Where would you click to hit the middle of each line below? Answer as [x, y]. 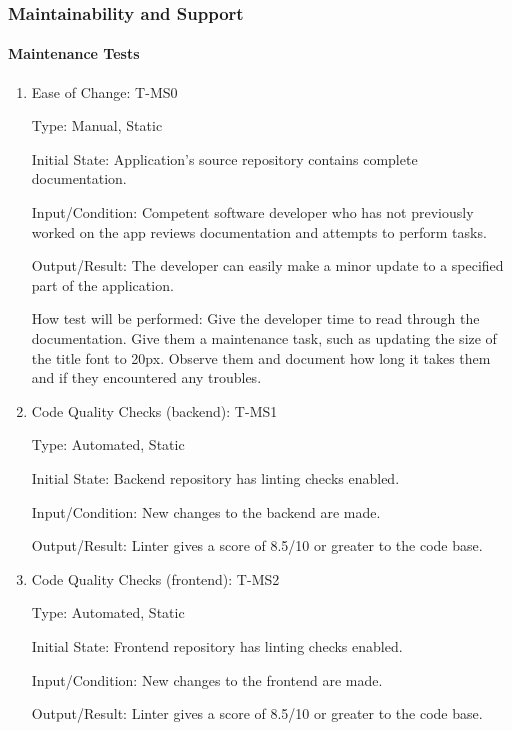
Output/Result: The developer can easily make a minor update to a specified [267, 265]
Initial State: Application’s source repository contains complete [224, 158]
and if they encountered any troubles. [146, 377]
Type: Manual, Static [97, 125]
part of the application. [102, 284]
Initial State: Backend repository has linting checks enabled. [215, 477]
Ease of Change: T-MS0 [104, 91]
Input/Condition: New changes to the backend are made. [206, 511]
